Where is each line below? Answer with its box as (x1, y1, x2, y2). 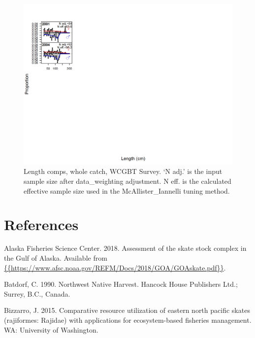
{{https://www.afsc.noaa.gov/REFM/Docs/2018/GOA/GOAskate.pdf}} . (4, 262, 226, 272)
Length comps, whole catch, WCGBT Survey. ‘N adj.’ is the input (24, 166, 223, 176)
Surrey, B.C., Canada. (4, 288, 70, 299)
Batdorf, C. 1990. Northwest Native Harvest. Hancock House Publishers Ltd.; (4, 279, 238, 289)
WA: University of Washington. (4, 324, 98, 335)
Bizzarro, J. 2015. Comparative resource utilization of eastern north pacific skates (4, 305, 250, 315)
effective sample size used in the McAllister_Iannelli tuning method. (24, 185, 230, 196)
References (4, 214, 79, 235)
